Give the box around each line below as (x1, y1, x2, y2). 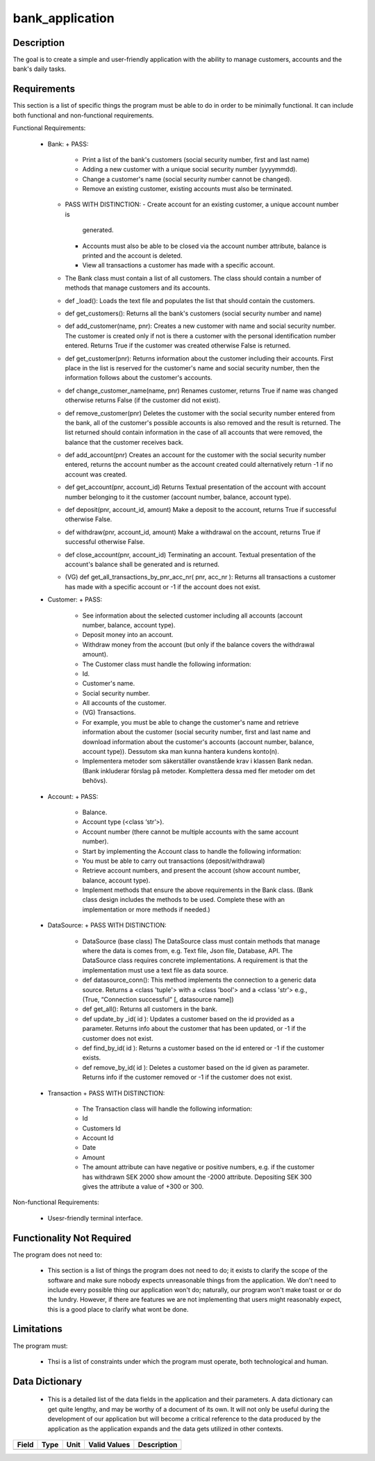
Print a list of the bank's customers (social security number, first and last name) (82, 155, 310, 163)
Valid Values (87, 1439, 131, 1449)
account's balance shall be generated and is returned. (65, 560, 220, 568)
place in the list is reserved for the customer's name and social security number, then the (65, 363, 320, 372)
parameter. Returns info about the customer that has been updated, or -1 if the (82, 1025, 306, 1033)
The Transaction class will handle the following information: (82, 1105, 253, 1113)
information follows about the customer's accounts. (65, 374, 212, 382)
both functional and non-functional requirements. (12, 111, 154, 119)
